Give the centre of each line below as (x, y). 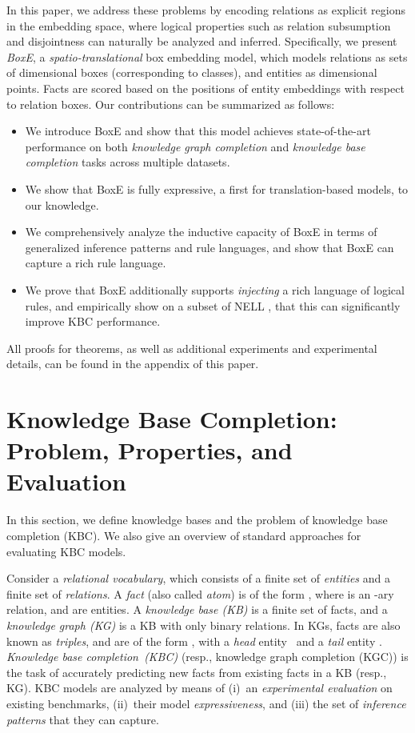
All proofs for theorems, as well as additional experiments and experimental (192, 348)
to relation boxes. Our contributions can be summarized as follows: (171, 104)
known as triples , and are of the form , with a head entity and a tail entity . (194, 641)
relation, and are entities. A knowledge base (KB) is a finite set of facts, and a (197, 609)
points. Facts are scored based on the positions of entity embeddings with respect (206, 88)
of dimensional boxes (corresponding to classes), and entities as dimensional (192, 72)
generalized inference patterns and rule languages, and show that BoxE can (209, 247)
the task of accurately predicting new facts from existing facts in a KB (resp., (197, 672)
